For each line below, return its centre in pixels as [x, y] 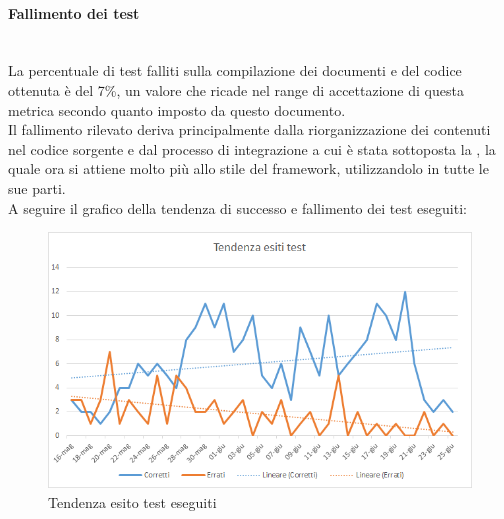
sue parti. [37, 187]
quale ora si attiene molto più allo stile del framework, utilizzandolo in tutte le [248, 168]
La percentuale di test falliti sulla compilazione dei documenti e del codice [235, 70]
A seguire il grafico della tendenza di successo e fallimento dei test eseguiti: [237, 207]
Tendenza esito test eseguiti [132, 501]
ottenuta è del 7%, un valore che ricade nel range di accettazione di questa [236, 89]
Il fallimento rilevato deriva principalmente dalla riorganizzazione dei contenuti [249, 129]
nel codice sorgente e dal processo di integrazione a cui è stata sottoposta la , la [252, 148]
